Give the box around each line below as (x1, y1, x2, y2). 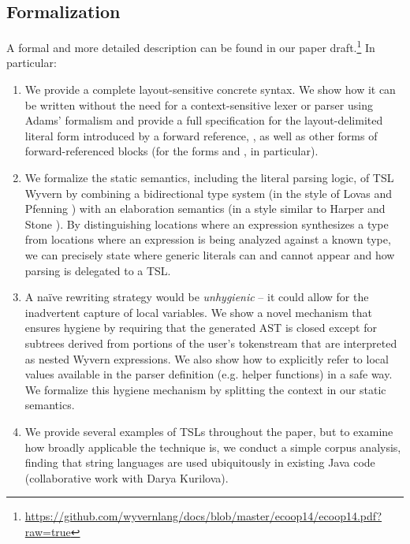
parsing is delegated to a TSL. (24, 262, 171, 278)
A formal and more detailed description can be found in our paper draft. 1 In (6, 37, 375, 55)
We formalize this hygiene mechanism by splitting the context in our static (24, 381, 386, 397)
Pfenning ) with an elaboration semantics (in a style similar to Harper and (24, 200, 386, 217)
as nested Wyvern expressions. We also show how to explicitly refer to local (24, 350, 389, 367)
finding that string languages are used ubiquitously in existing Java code (24, 454, 375, 471)
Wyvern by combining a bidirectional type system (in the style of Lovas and (24, 184, 393, 201)
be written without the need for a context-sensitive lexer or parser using (24, 96, 373, 113)
